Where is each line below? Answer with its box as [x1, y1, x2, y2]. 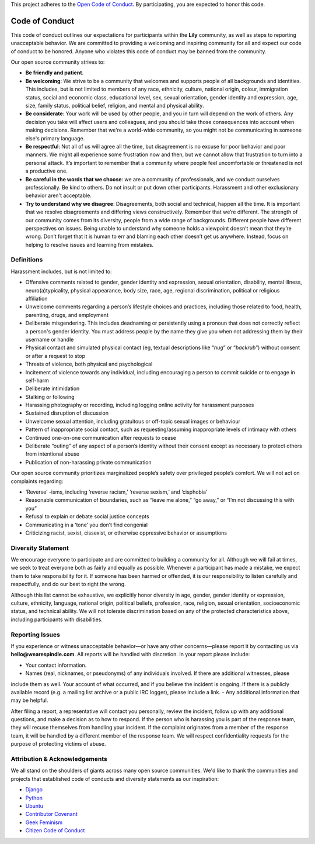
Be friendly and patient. [25, 69, 84, 76]
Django [25, 786, 43, 793]
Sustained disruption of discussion [25, 409, 109, 416]
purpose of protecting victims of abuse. [10, 740, 106, 747]
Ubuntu [25, 802, 44, 809]
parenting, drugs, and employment [25, 311, 109, 318]
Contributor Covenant [25, 811, 78, 818]
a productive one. [25, 167, 68, 175]
